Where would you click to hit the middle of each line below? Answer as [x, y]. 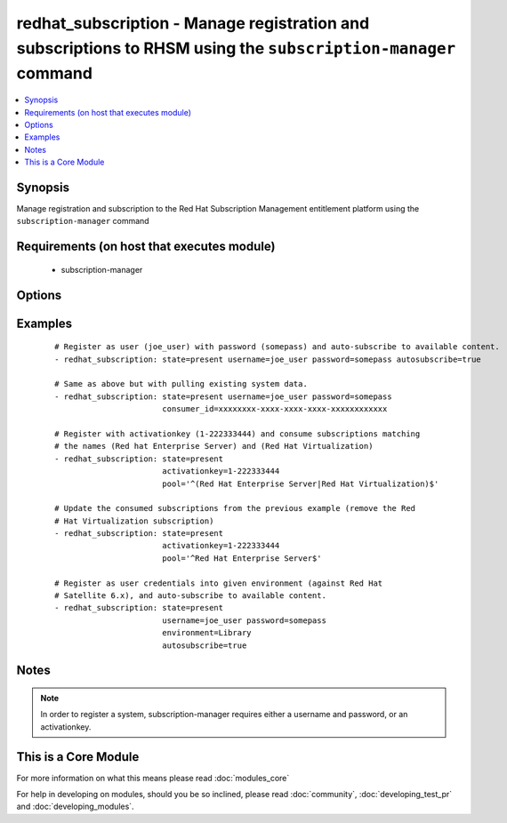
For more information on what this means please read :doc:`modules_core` [153, 778]
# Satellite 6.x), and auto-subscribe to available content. [190, 596]
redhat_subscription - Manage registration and [193, 23]
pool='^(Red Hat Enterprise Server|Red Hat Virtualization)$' [300, 483]
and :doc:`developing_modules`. [75, 807]
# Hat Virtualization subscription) [134, 521]
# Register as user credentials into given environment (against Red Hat [219, 583]
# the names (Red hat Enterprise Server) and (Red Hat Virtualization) [214, 446]
